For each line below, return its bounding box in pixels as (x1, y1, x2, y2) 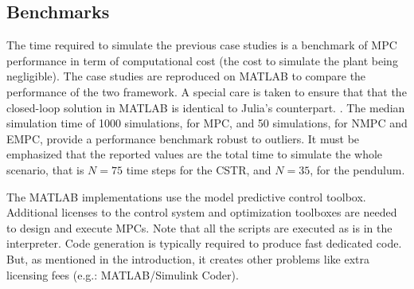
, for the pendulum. (310, 161, 405, 178)
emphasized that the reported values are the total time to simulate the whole (6, 146, 383, 162)
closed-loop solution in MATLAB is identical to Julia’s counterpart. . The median (6, 99, 405, 115)
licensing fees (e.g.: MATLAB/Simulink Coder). (6, 266, 239, 283)
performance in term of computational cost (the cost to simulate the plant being (6, 52, 398, 68)
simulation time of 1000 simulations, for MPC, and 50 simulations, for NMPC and (6, 115, 408, 131)
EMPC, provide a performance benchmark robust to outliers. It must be (6, 130, 360, 146)
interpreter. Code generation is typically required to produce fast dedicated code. (6, 235, 402, 252)
